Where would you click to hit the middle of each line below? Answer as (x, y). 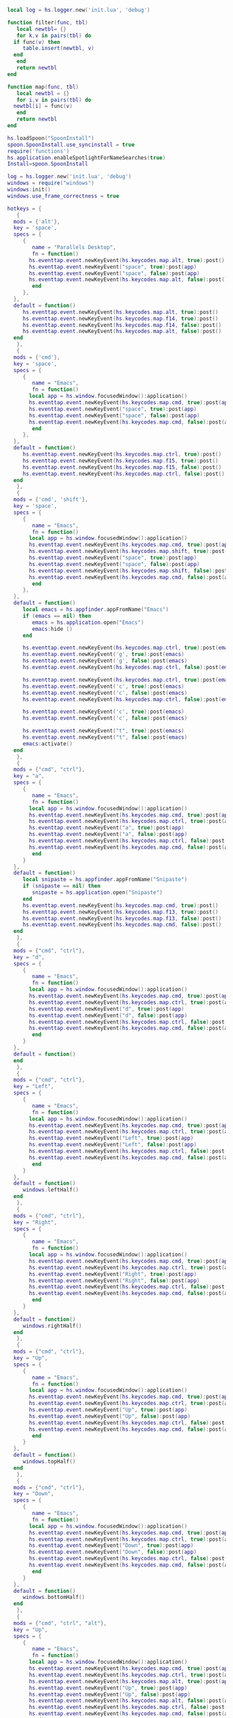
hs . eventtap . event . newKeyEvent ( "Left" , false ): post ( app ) (113, 1145)
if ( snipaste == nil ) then (61, 886)
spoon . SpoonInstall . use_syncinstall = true (71, 145)
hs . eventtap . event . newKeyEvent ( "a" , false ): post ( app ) (108, 835)
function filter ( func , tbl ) (48, 22)
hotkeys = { (24, 209)
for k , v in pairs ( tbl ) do (54, 35)
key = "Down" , (34, 1494)
